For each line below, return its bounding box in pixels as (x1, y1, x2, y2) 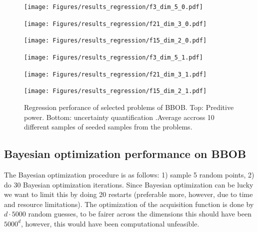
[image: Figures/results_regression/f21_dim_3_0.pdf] (24, 20, 207, 27)
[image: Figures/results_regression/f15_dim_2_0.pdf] (24, 37, 207, 44)
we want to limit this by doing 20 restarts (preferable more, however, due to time (4, 189, 253, 199)
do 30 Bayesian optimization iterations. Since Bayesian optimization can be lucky (4, 179, 253, 189)
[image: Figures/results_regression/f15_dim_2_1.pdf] (24, 87, 207, 95)
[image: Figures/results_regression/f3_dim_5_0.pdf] (24, 3, 203, 10)
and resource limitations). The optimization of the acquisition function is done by (4, 198, 254, 209)
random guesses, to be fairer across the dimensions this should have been (28, 208, 251, 219)
